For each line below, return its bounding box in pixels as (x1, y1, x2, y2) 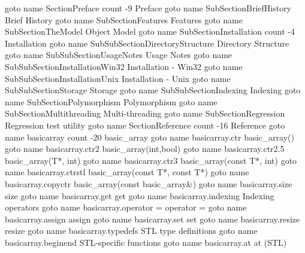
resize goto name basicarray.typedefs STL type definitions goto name (5, 224, 258, 237)
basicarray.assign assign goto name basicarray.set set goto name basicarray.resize (5, 212, 300, 225)
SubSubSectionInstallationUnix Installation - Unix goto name (5, 72, 231, 84)
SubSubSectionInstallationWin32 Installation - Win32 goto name (5, 60, 243, 72)
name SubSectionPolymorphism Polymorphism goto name (5, 95, 218, 108)
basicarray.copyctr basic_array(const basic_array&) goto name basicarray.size (5, 177, 292, 190)
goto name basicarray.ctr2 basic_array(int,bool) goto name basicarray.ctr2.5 (5, 142, 285, 155)
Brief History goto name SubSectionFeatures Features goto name (5, 13, 243, 26)
